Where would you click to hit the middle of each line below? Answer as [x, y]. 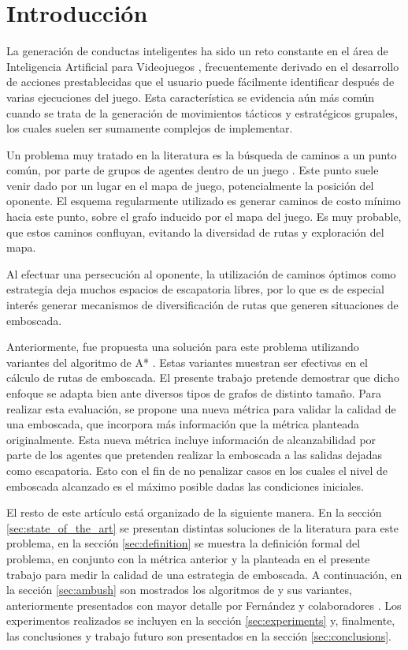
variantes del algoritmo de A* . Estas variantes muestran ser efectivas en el [187, 362]
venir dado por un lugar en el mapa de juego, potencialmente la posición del [190, 185]
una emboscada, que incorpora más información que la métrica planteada [183, 424]
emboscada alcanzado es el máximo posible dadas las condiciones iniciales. [185, 486]
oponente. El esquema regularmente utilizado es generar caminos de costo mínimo [204, 201]
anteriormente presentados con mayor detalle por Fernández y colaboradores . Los [204, 605]
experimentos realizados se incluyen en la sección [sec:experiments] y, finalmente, [201, 620]
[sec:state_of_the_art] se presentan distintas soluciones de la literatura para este [202, 527]
